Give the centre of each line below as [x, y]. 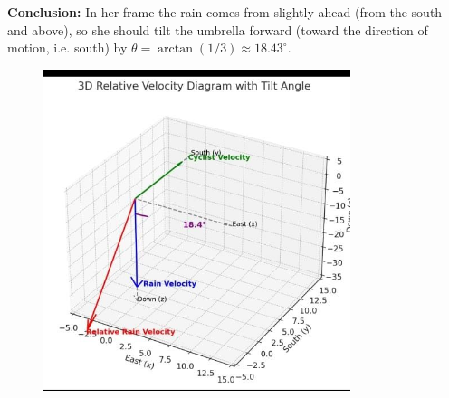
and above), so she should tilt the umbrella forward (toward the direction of [218, 29]
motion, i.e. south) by [67, 47]
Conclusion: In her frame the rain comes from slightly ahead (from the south [225, 12]
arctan [176, 49]
